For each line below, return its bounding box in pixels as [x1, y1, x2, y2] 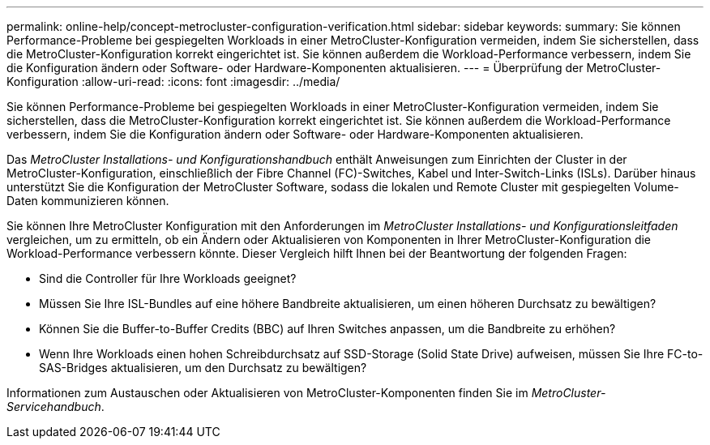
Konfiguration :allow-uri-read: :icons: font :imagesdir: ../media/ [6, 75, 340, 88]
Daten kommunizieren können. [6, 194, 169, 208]
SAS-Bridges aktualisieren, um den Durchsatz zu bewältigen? [39, 361, 367, 374]
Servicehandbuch [6, 400, 101, 413]
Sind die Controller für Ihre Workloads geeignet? [39, 272, 297, 285]
